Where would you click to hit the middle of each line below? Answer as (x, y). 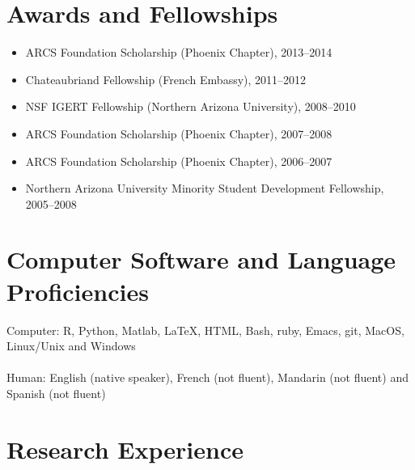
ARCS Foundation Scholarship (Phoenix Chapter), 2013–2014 (179, 52)
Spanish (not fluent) (56, 393)
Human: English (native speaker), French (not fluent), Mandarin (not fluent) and (207, 377)
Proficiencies (78, 291)
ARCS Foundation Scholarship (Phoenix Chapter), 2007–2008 (179, 133)
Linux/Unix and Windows (71, 346)
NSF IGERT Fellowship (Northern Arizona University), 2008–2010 (191, 106)
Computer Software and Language (201, 259)
